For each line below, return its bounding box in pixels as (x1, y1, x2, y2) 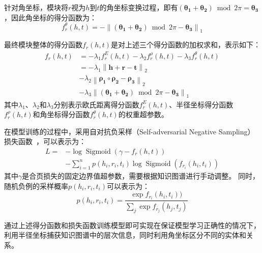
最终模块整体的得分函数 (4, 39, 82, 50)
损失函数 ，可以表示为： (4, 136, 86, 147)
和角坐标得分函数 (33, 109, 90, 120)
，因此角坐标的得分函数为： (4, 12, 97, 22)
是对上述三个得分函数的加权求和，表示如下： (110, 39, 260, 50)
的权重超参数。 (118, 109, 168, 120)
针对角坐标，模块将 (4, 2, 68, 12)
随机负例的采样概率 (4, 180, 68, 191)
